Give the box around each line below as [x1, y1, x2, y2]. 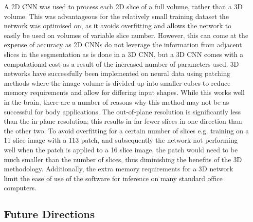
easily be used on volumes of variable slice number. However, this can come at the [4, 30, 249, 40]
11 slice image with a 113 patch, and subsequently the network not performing [4, 135, 238, 145]
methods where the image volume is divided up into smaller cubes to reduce [4, 77, 231, 88]
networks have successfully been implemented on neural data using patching [4, 68, 231, 78]
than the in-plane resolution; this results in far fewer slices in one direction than [4, 116, 242, 126]
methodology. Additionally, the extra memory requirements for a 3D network [4, 164, 234, 174]
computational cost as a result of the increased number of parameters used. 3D [4, 58, 239, 69]
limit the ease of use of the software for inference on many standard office [4, 173, 223, 183]
